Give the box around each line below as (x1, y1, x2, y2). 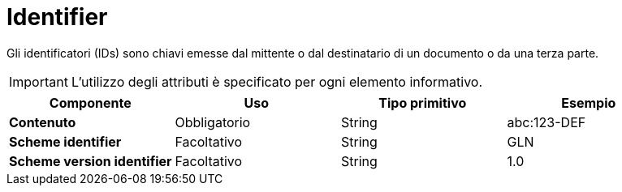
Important (9, 73, 68, 90)
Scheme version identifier (9, 152, 172, 169)
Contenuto (9, 113, 76, 130)
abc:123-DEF (507, 113, 586, 130)
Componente (49, 94, 132, 111)
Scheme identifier (9, 133, 122, 150)
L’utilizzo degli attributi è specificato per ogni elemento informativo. (71, 73, 483, 90)
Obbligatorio (175, 113, 251, 130)
